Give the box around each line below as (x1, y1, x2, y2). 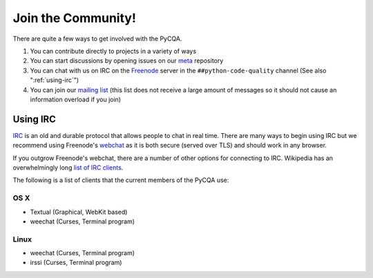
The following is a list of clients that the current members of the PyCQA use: (12, 176, 229, 184)
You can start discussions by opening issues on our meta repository (30, 57, 224, 65)
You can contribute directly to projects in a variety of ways (30, 47, 197, 55)
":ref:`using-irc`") (30, 76, 79, 84)
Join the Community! (12, 10, 136, 26)
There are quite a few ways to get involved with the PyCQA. (12, 34, 182, 43)
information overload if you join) (30, 95, 121, 103)
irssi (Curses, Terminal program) (30, 259, 122, 267)
